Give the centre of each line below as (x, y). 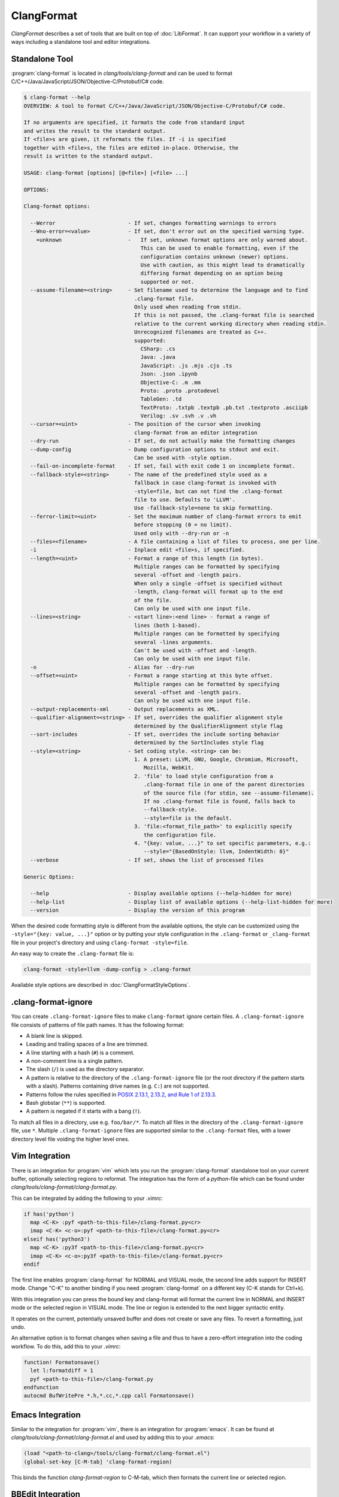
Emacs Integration (46, 1415)
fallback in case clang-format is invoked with (205, 483)
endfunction (41, 1387)
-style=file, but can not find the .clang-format (208, 491)
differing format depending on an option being (211, 273)
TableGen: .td (161, 399)
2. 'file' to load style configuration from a (204, 776)
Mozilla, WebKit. (169, 768)
